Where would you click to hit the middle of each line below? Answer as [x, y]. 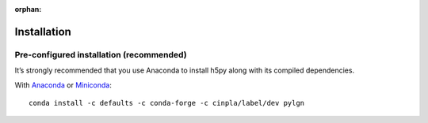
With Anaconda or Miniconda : [63, 85]
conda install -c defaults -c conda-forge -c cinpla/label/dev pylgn [167, 103]
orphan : [28, 9]
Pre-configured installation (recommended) [101, 54]
